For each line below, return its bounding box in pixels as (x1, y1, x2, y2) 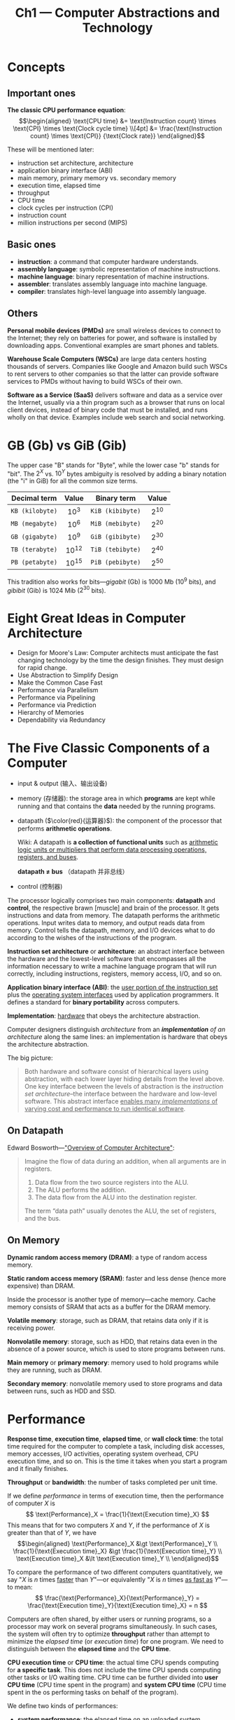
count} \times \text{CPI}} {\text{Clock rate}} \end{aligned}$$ (30, 132, 205, 140)
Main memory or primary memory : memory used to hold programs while (7, 1358, 219, 1366)
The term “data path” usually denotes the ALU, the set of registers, (24, 1207, 217, 1215)
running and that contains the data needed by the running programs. (17, 802, 215, 811)
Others (7, 307, 38, 320)
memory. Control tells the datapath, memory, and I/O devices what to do (7, 926, 215, 934)
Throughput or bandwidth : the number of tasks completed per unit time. (7, 1478, 218, 1486)
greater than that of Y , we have (7, 1528, 97, 1537)
